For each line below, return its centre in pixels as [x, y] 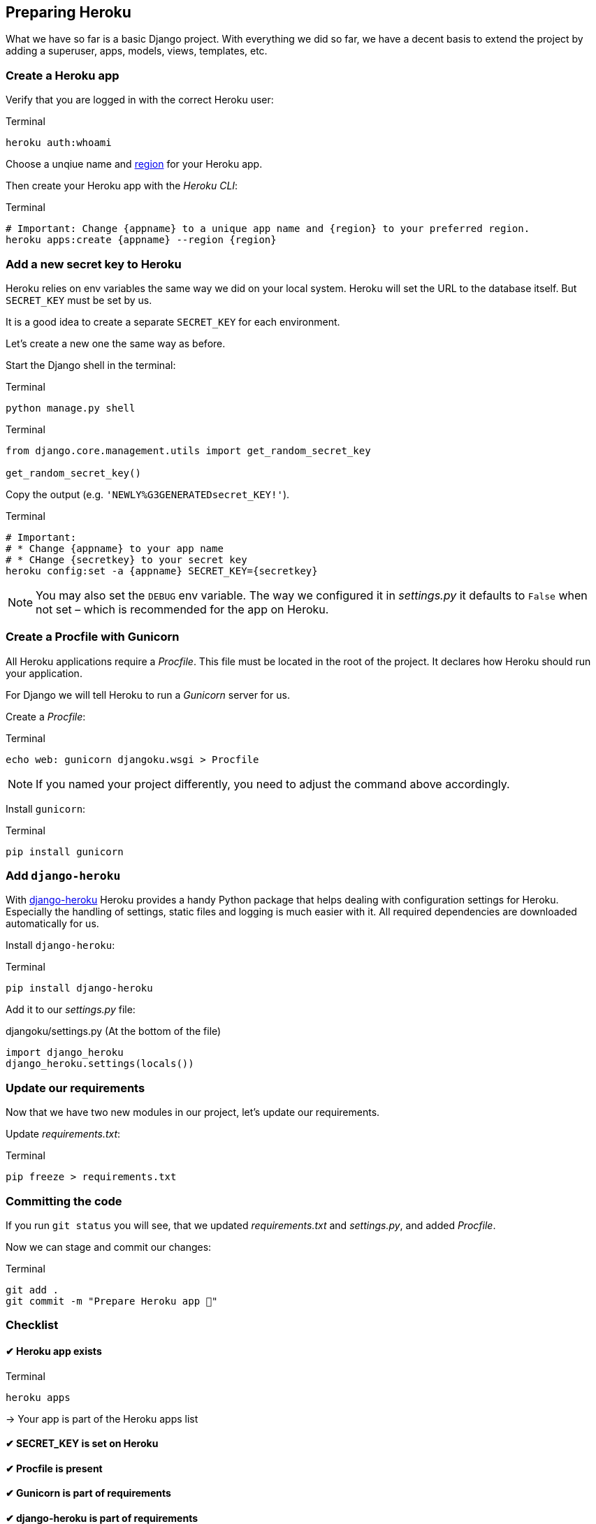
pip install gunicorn [65, 851]
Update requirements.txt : [63, 1134]
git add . [32, 1290]
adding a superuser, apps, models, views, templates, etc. [137, 51]
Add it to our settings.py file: [71, 1010]
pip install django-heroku [79, 988]
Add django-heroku [63, 876]
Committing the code [64, 1201]
